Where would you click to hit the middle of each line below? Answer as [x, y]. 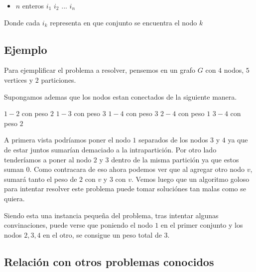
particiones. [59, 79]
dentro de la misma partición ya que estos [175, 159]
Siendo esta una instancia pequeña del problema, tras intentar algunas [111, 215]
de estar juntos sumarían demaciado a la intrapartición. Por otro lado [110, 149]
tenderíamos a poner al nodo [48, 159]
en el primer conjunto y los [202, 225]
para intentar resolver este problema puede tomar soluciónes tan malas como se [125, 189]
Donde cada [22, 22]
